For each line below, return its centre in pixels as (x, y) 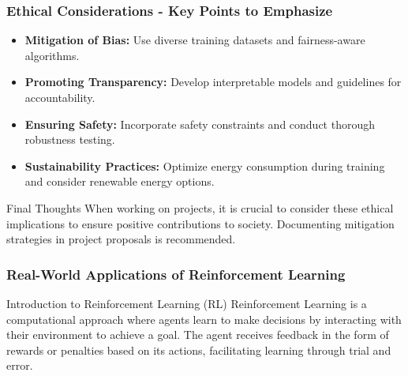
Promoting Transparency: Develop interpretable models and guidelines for (213, 82)
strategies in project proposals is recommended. (121, 239)
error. (20, 365)
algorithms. (52, 55)
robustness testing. (70, 139)
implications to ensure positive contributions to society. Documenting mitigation (200, 223)
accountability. (60, 97)
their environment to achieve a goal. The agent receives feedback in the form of (198, 335)
